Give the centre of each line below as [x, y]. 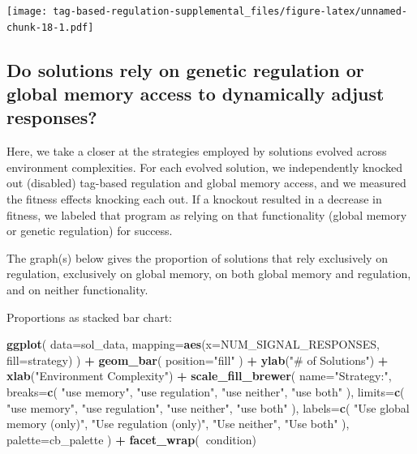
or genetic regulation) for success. [90, 231]
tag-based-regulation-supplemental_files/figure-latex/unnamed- [230, 11]
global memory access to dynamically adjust [196, 94]
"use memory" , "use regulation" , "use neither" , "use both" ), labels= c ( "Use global [208, 407]
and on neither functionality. [77, 290]
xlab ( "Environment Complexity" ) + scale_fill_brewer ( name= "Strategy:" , [199, 376]
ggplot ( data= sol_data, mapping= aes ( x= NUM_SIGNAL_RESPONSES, [193, 344]
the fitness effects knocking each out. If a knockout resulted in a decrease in [194, 199]
